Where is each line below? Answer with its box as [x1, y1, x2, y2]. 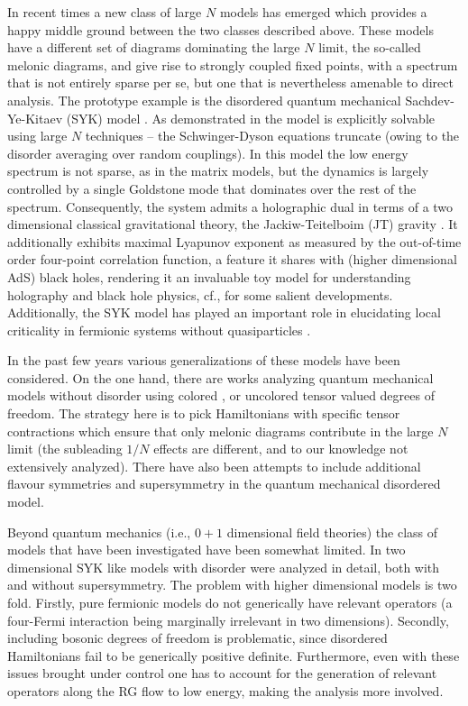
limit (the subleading [7, 439, 123, 458]
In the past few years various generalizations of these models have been [7, 351, 400, 370]
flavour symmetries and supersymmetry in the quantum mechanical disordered [7, 474, 441, 493]
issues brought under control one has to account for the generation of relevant [7, 664, 437, 683]
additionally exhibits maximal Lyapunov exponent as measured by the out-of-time [7, 232, 462, 251]
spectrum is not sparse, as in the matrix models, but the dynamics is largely [7, 161, 429, 180]
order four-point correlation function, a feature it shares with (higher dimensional [7, 250, 457, 269]
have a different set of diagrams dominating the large [7, 38, 300, 57]
